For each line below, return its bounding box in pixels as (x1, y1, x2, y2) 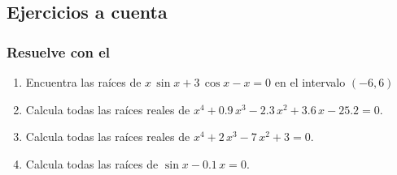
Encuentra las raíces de (25, 74, 142, 90)
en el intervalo (274, 74, 346, 90)
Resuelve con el (7, 41, 111, 62)
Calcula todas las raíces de (25, 155, 159, 172)
